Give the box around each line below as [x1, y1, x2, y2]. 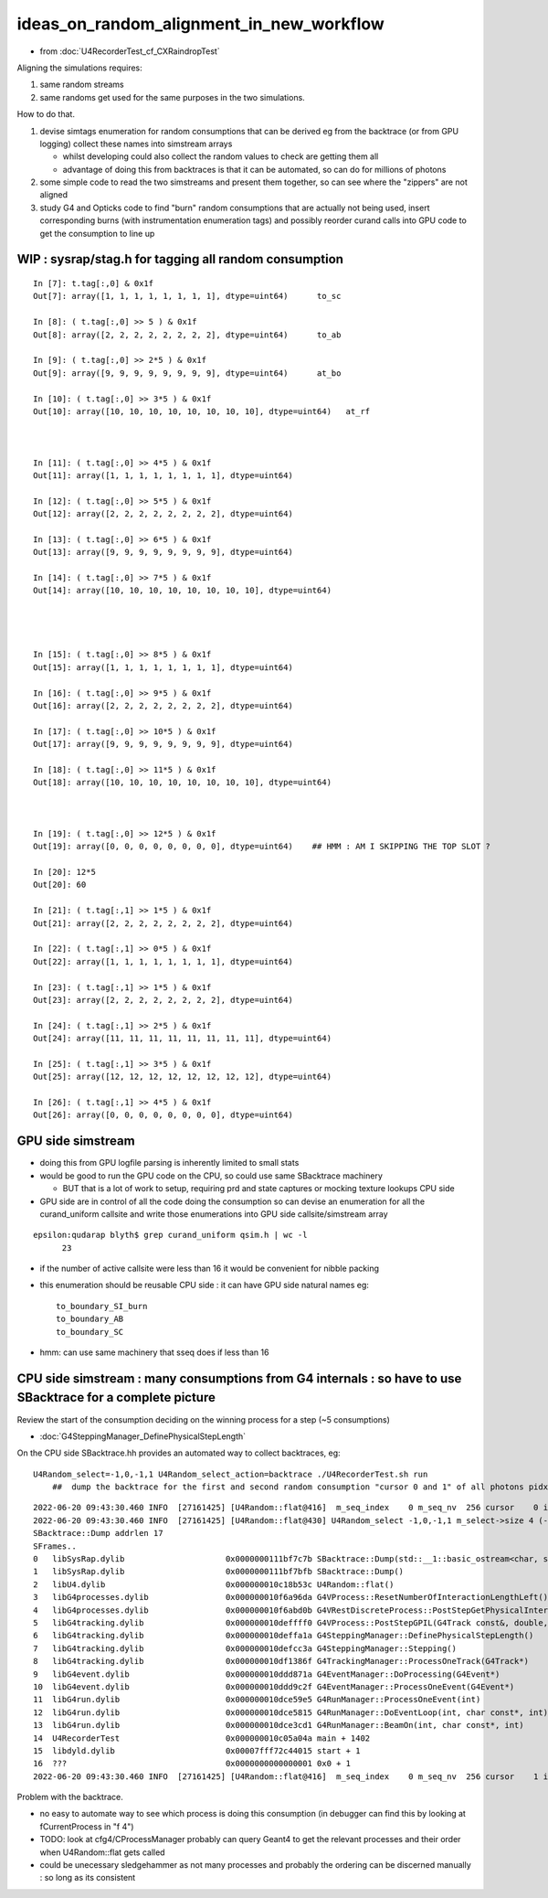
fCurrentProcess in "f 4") [39, 1820, 134, 1832]
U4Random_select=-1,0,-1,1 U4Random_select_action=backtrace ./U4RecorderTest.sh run [33, 1468, 428, 1479]
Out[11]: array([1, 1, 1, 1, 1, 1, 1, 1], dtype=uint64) [33, 470, 294, 480]
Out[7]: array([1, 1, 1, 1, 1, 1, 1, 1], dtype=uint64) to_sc [33, 291, 342, 302]
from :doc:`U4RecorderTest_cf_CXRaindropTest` [39, 46, 220, 57]
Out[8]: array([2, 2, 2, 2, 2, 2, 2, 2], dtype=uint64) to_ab [33, 329, 342, 340]
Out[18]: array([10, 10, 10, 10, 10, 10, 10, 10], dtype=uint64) [33, 777, 332, 788]
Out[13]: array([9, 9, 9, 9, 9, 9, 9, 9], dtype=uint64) [33, 547, 294, 558]
